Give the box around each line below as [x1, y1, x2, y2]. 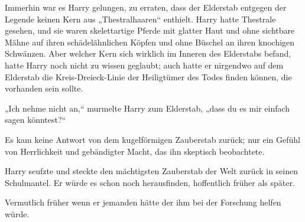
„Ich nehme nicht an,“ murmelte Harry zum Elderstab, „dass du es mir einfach [5, 102, 290, 114]
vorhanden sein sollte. [5, 82, 83, 94]
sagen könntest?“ [5, 113, 66, 126]
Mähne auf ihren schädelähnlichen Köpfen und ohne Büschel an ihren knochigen [5, 35, 295, 48]
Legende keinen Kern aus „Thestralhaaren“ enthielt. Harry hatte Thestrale [5, 12, 276, 25]
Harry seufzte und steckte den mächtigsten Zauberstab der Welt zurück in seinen [5, 165, 298, 177]
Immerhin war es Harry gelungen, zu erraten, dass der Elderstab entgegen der [5, 1, 287, 13]
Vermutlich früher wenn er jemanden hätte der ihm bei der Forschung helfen [5, 196, 281, 208]
